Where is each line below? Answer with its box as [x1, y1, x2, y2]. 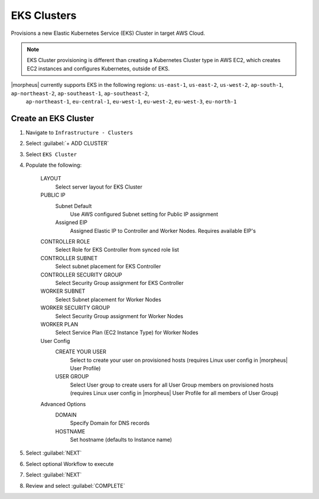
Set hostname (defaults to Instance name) [70, 436, 172, 443]
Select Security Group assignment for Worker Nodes [55, 312, 184, 319]
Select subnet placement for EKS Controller [55, 263, 161, 270]
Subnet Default [55, 202, 92, 209]
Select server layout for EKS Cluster [55, 183, 143, 190]
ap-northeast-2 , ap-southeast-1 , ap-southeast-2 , [11, 89, 150, 97]
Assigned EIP [55, 219, 88, 226]
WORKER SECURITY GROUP [40, 304, 110, 312]
